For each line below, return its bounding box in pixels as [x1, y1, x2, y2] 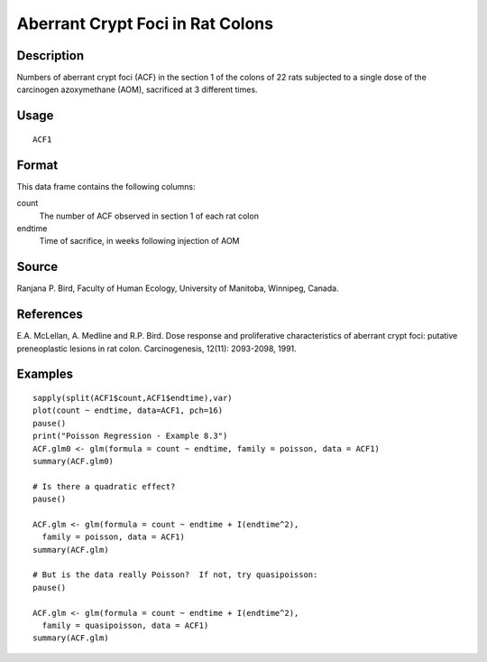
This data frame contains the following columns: [16, 181, 196, 191]
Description [16, 48, 85, 63]
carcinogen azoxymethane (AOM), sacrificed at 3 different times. [16, 84, 258, 95]
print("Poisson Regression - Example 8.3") [32, 431, 228, 442]
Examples [16, 367, 74, 382]
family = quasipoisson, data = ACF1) [41, 620, 209, 630]
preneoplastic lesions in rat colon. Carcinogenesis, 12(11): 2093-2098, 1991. [16, 343, 297, 354]
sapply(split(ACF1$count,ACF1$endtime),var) [32, 393, 234, 403]
